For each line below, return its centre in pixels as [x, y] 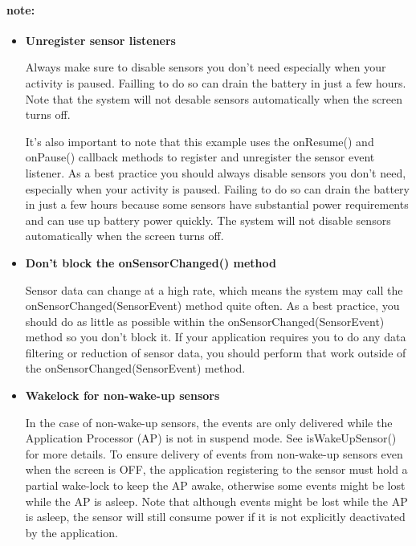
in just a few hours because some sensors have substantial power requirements [217, 204]
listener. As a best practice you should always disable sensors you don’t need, [216, 172]
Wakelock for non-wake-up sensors [122, 395]
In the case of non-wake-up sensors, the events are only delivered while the [209, 422]
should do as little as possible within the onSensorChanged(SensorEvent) [205, 321]
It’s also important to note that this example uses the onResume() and [200, 141]
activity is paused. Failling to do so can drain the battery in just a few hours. [216, 82]
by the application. [71, 532]
